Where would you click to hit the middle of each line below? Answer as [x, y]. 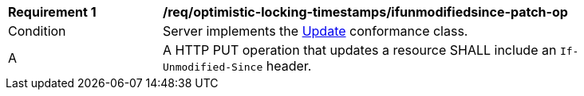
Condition [37, 31]
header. [289, 66]
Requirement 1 [52, 12]
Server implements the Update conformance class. [316, 31]
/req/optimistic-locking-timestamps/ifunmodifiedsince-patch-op [365, 12]
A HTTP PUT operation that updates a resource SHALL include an [360, 50]
